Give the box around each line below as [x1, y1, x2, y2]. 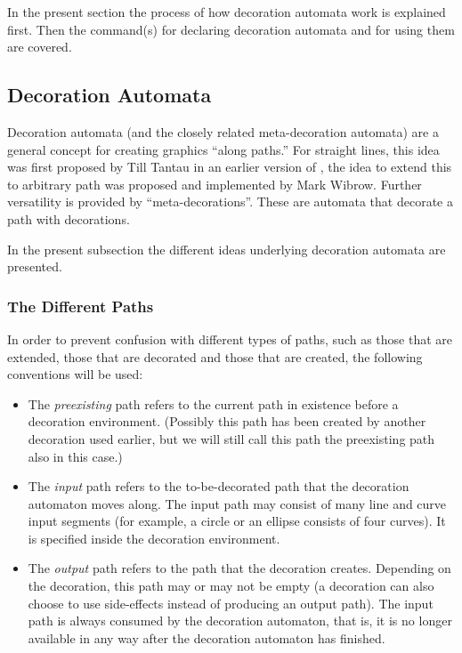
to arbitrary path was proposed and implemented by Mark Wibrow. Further [7, 174, 422, 193]
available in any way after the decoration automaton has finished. [28, 628, 385, 647]
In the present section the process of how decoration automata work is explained [7, 3, 446, 20]
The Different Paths [7, 294, 154, 317]
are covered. [7, 37, 72, 56]
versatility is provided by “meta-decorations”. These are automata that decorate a [7, 192, 453, 211]
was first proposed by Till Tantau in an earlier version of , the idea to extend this [7, 157, 452, 176]
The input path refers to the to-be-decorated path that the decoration [28, 477, 409, 496]
